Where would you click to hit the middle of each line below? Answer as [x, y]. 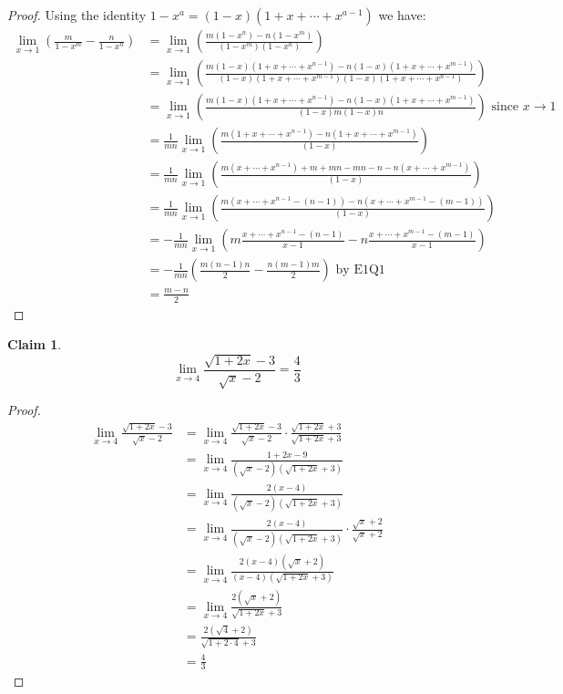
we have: [402, 15]
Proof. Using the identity [77, 15]
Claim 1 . [35, 344]
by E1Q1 [360, 270]
